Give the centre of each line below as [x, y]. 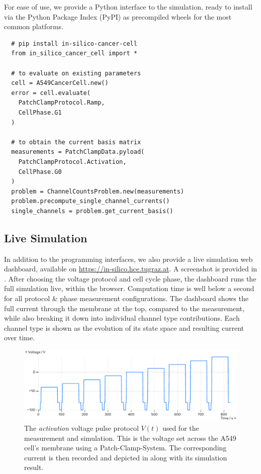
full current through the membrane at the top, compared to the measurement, [124, 308]
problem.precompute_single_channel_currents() [91, 201]
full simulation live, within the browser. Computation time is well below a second [129, 288]
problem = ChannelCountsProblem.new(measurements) [98, 191]
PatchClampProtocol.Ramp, [62, 103]
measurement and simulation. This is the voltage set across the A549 [130, 438]
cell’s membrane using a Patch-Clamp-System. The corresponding [125, 448]
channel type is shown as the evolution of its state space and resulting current [124, 327]
